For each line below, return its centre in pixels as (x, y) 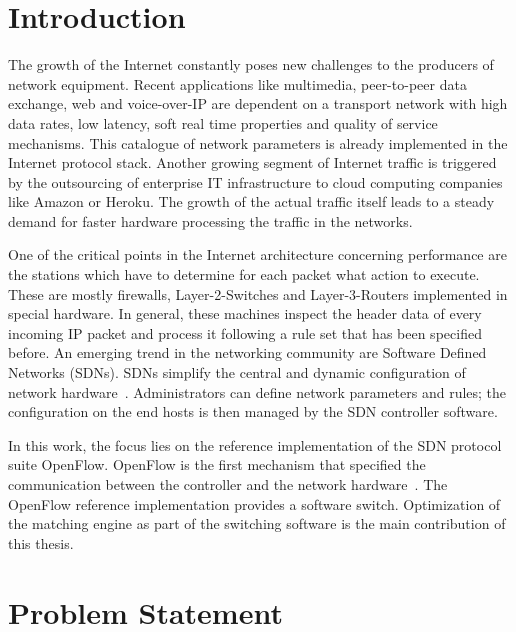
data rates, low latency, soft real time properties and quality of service (223, 122)
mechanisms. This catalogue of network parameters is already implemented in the (258, 142)
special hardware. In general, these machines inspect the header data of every (245, 313)
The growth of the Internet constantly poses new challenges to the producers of (251, 64)
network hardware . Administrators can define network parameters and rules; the (257, 391)
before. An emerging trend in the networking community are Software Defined (247, 352)
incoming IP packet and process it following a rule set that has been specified (245, 332)
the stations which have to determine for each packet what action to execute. (244, 274)
